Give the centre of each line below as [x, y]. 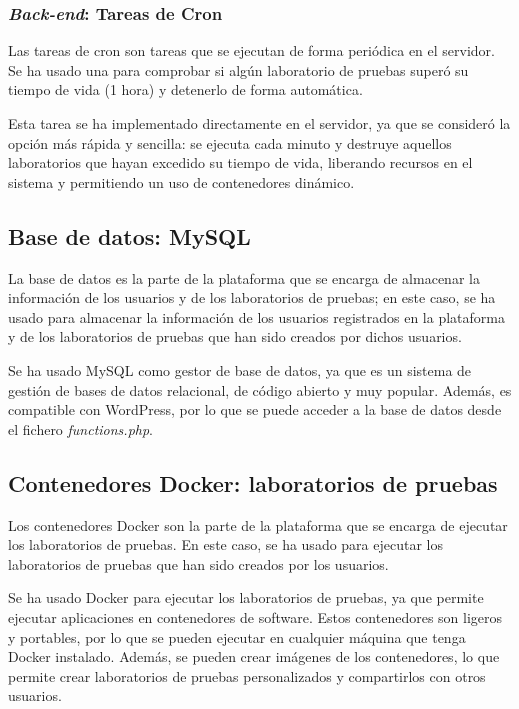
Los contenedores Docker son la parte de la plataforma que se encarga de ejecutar [258, 524]
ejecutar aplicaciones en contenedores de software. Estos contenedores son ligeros [255, 616]
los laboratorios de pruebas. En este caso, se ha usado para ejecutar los [225, 544]
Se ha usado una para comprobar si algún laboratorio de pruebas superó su [238, 69]
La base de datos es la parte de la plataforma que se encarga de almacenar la [244, 277]
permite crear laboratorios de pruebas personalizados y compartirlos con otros [247, 675]
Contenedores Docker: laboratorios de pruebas [253, 482]
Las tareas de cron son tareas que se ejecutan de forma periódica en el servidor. [251, 50]
